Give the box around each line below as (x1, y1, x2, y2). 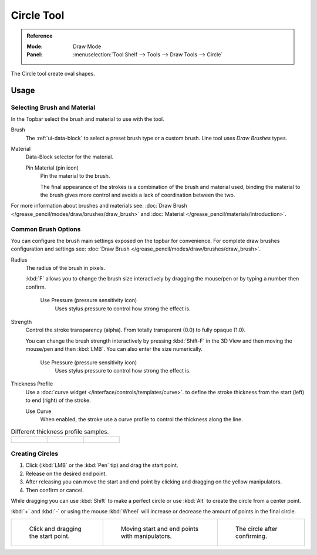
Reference (26, 32, 53, 39)
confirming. (235, 532, 267, 540)
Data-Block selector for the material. (25, 153, 114, 161)
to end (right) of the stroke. (25, 397, 91, 404)
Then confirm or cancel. (25, 486, 85, 493)
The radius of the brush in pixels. (25, 265, 106, 272)
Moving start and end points (120, 524, 199, 533)
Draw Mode (73, 43, 102, 50)
